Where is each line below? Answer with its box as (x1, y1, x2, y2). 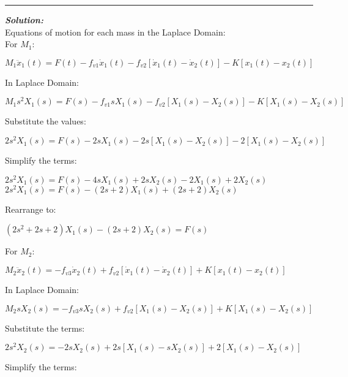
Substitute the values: (5, 115, 86, 128)
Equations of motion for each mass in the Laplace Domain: (5, 25, 226, 38)
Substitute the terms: (5, 321, 85, 334)
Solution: (5, 13, 43, 26)
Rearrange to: (5, 202, 56, 215)
